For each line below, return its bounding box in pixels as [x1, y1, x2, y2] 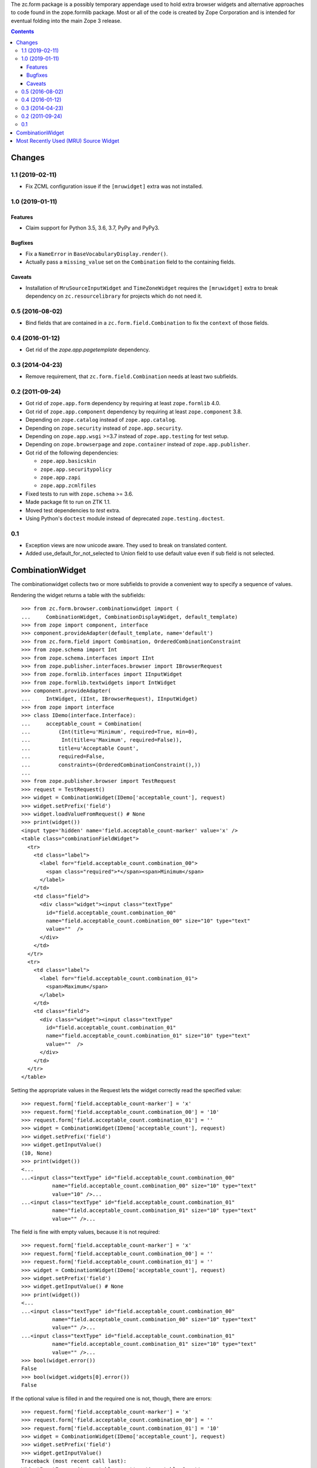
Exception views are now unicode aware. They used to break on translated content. [25, 542, 228, 549]
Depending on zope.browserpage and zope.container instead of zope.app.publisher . [25, 441, 251, 448]
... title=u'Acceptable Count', [21, 745, 139, 752]
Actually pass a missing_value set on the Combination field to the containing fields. [25, 258, 236, 265]
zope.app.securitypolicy [40, 466, 112, 473]
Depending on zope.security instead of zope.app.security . [25, 425, 183, 432]
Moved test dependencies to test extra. [25, 507, 120, 514]
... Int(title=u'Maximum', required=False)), [21, 737, 183, 743]
